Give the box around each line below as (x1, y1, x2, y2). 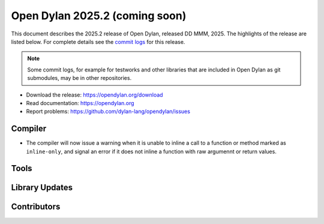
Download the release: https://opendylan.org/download (26, 91, 163, 98)
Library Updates (11, 183, 73, 193)
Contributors (11, 202, 61, 212)
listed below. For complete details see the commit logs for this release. (11, 38, 185, 45)
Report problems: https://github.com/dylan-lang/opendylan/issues (26, 108, 190, 115)
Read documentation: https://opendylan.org (26, 99, 134, 106)
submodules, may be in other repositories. (27, 74, 132, 82)
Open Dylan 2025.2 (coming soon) (11, 9, 187, 22)
